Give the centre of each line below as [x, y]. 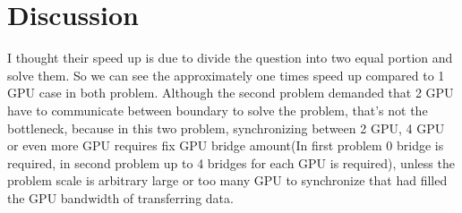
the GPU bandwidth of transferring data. [120, 197]
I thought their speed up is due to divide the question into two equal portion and [230, 58]
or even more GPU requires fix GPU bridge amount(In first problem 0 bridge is [226, 145]
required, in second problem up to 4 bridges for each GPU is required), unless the [231, 162]
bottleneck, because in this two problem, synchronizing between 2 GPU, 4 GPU [226, 128]
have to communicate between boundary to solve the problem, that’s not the [218, 110]
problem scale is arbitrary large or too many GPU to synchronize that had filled [227, 180]
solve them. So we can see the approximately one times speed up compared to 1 [226, 75]
